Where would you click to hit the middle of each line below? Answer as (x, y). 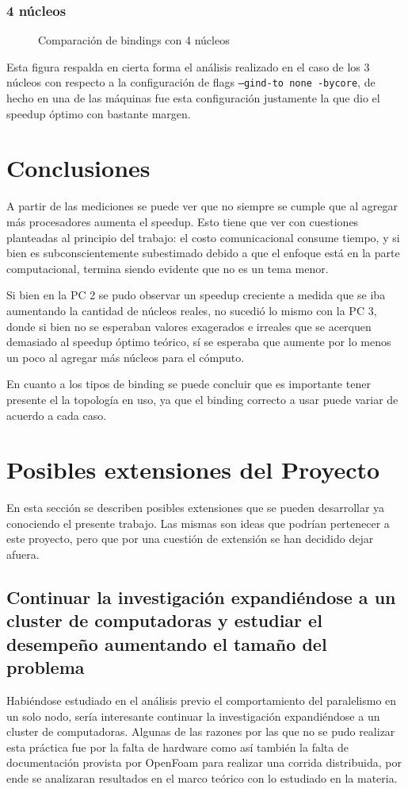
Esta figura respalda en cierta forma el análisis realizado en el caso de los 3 (188, 66)
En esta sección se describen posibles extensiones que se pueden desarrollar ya (196, 508)
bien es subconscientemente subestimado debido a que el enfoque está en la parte (203, 253)
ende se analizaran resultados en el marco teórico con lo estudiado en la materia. (202, 777)
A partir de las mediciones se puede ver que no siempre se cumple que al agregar (202, 206)
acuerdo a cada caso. (57, 415)
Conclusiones (78, 168)
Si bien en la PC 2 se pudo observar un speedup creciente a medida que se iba (196, 295)
